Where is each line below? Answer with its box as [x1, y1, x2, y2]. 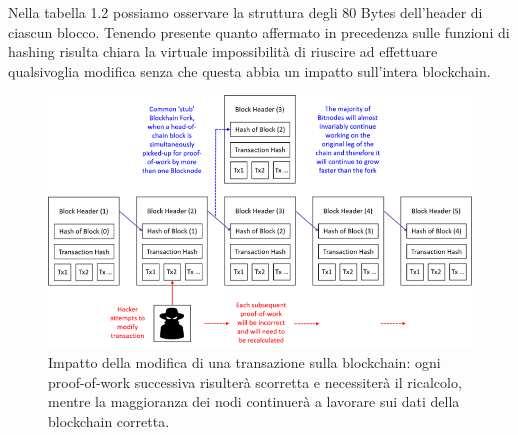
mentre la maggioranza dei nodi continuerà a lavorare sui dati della [48, 391, 460, 412]
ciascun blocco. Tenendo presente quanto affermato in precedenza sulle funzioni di [8, 21, 510, 42]
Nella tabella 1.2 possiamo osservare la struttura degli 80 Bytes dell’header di [8, 2, 483, 22]
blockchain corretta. [48, 411, 170, 432]
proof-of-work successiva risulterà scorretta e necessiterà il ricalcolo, [48, 371, 462, 392]
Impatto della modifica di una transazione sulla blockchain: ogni [48, 352, 441, 373]
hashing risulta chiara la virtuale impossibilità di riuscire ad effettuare [8, 41, 438, 62]
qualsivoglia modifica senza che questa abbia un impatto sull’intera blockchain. [8, 60, 491, 81]
